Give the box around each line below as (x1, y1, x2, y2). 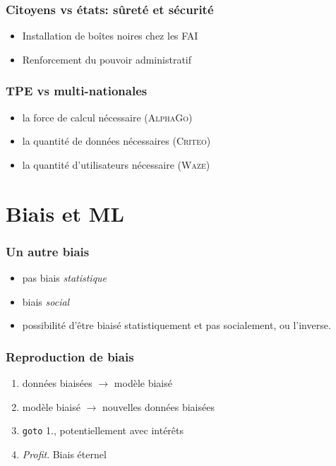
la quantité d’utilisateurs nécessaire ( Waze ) (22, 157, 210, 172)
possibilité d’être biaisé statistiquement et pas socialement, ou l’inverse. (22, 318, 331, 333)
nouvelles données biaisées (102, 399, 215, 414)
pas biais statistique (22, 270, 107, 285)
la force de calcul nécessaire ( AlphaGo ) (22, 109, 193, 124)
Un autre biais (6, 242, 90, 260)
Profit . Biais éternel (22, 446, 107, 461)
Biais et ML (6, 198, 124, 227)
